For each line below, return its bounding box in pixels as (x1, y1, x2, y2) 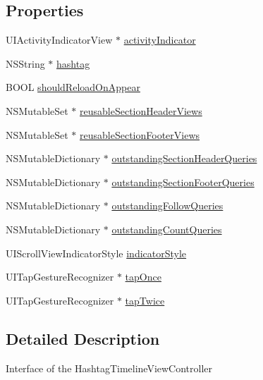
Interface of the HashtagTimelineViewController (6, 360, 213, 375)
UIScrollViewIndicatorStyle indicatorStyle (6, 245, 187, 260)
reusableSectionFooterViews (80, 127, 200, 142)
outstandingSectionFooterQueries (111, 174, 255, 189)
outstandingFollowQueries (111, 198, 224, 213)
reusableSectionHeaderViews (80, 103, 202, 118)
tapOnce (125, 269, 161, 284)
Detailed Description (6, 327, 160, 349)
